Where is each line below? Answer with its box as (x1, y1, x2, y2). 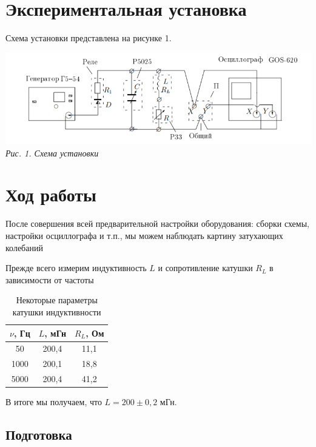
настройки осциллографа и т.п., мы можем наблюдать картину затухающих (5, 229, 283, 241)
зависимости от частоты (5, 273, 94, 286)
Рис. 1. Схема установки (5, 146, 99, 159)
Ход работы (5, 182, 96, 207)
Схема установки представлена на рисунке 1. (5, 32, 172, 44)
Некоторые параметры (16, 294, 98, 306)
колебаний (5, 241, 43, 254)
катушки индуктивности (12, 305, 101, 318)
